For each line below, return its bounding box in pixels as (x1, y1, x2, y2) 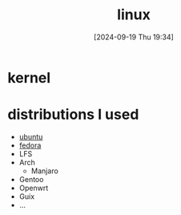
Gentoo (18, 174, 44, 184)
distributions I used (7, 106, 139, 124)
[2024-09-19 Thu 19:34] (94, 32, 174, 42)
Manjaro (30, 166, 59, 176)
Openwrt (18, 183, 49, 193)
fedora (18, 140, 42, 150)
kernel (7, 68, 51, 87)
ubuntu (18, 132, 43, 141)
